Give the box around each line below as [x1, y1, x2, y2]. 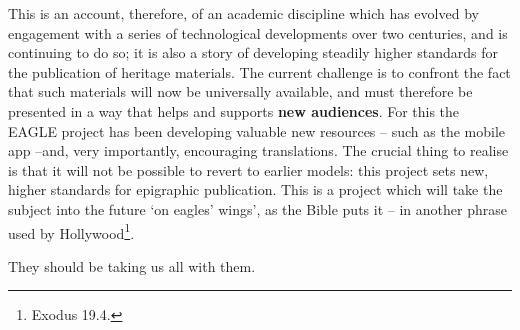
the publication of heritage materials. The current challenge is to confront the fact [8, 61, 511, 82]
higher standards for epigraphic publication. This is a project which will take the [8, 179, 503, 200]
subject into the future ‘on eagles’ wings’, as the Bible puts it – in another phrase [8, 198, 507, 219]
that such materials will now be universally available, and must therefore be [8, 81, 473, 102]
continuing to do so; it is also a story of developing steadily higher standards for [8, 42, 498, 63]
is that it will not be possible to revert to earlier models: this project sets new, [8, 159, 489, 180]
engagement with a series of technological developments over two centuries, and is [8, 22, 508, 43]
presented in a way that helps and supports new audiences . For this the [8, 100, 460, 121]
